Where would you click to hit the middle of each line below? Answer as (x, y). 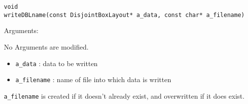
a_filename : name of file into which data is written (93, 79)
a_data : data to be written (57, 63)
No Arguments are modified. (46, 46)
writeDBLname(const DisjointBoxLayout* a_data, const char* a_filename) (124, 15)
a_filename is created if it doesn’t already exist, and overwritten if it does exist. (124, 95)
